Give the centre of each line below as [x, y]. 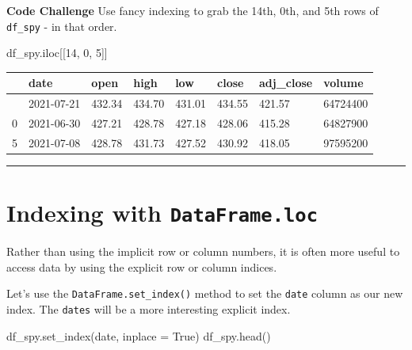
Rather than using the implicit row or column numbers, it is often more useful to [203, 251]
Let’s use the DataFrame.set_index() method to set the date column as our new [205, 293]
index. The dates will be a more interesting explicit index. [149, 309]
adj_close [286, 83]
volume [343, 83]
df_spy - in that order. [62, 26]
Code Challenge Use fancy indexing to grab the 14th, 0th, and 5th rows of [193, 10]
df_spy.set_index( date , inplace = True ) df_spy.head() [139, 335]
